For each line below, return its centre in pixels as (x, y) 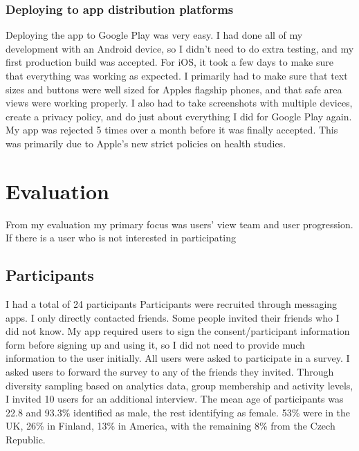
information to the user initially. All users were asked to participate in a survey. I (178, 358)
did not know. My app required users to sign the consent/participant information (178, 331)
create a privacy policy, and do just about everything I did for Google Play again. (179, 116)
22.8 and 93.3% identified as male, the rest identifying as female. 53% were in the (178, 412)
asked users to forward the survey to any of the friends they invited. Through (170, 372)
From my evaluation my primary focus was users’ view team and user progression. (179, 224)
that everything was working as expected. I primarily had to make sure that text (177, 75)
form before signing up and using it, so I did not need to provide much (155, 344)
